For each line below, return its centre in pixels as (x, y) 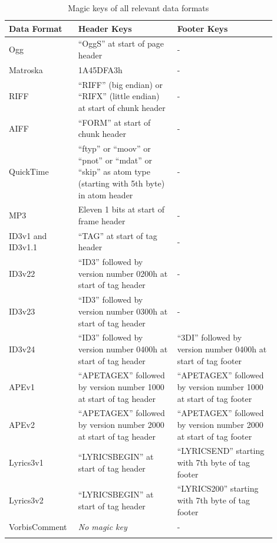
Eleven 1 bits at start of (121, 209)
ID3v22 (22, 273)
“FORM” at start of (114, 122)
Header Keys (105, 28)
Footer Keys (202, 28)
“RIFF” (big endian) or (121, 84)
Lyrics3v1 (26, 462)
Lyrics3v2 (26, 500)
